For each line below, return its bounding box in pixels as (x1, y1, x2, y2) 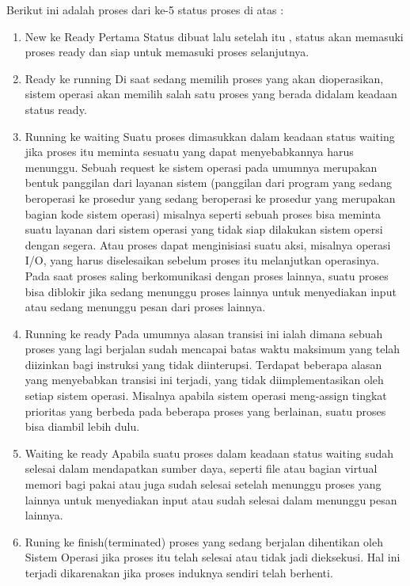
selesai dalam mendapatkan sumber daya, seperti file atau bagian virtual (25, 460, 378, 477)
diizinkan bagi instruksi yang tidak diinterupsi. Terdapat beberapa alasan (25, 356, 382, 372)
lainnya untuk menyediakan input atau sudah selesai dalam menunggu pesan (25, 491, 397, 508)
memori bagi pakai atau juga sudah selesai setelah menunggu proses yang (25, 476, 382, 493)
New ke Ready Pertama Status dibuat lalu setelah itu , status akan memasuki (25, 28, 404, 44)
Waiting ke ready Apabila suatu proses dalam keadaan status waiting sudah (25, 444, 394, 461)
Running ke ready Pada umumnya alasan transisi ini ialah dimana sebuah (25, 325, 383, 341)
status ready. (25, 101, 87, 117)
